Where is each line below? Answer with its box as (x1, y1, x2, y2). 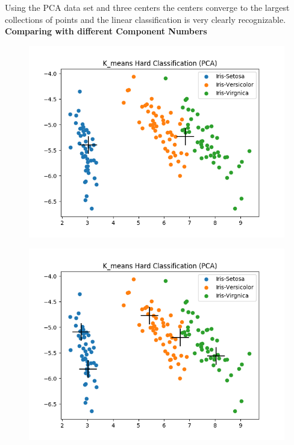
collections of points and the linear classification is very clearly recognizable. (5, 13, 286, 25)
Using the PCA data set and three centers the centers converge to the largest (5, 1, 290, 13)
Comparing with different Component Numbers (5, 25, 207, 37)
